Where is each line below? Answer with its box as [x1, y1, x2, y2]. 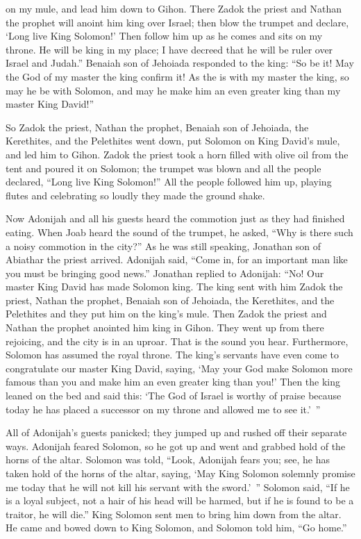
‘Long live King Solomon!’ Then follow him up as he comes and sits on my [6, 28, 323, 43]
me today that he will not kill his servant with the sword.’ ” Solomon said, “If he [6, 479, 350, 494]
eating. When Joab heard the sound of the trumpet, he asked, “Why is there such [6, 224, 353, 239]
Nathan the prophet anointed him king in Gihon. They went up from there [6, 320, 324, 335]
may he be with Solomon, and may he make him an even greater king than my [6, 83, 341, 97]
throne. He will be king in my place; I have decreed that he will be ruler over [6, 42, 333, 56]
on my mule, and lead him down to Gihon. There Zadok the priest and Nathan [6, 1, 342, 15]
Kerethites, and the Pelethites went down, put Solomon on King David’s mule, [6, 133, 340, 148]
